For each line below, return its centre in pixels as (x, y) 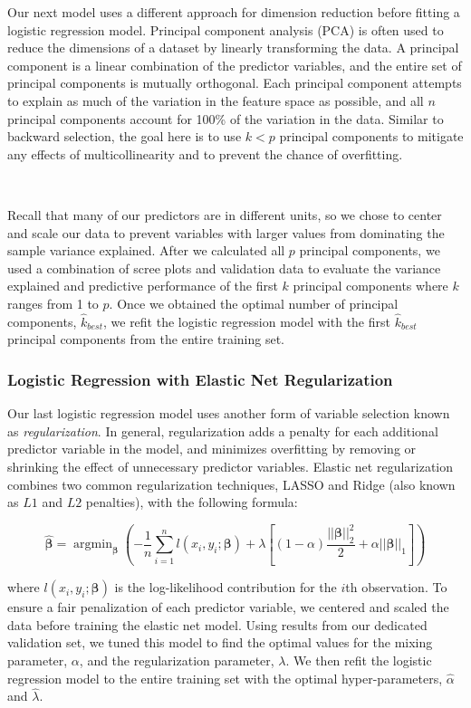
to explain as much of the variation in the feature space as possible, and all (216, 100)
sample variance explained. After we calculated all (146, 250)
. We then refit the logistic (359, 660)
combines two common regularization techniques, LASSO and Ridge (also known (231, 484)
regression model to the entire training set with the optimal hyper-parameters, (225, 678)
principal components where (370, 286)
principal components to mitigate (371, 136)
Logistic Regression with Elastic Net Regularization (200, 379)
